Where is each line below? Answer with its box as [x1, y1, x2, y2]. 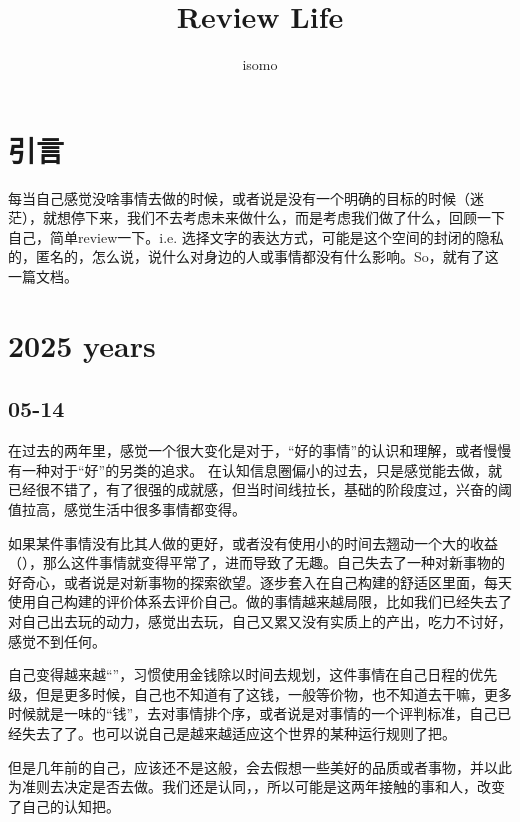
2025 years [8, 324, 156, 365]
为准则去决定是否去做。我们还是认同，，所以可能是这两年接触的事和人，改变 [8, 776, 505, 797]
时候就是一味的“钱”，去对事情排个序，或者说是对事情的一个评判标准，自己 [8, 703, 498, 724]
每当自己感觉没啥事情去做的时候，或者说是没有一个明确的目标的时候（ [8, 187, 470, 208]
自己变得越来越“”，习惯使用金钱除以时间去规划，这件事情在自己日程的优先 [8, 664, 498, 685]
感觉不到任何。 [8, 630, 106, 651]
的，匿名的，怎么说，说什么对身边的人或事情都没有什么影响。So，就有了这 [8, 246, 499, 267]
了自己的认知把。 [8, 795, 120, 816]
